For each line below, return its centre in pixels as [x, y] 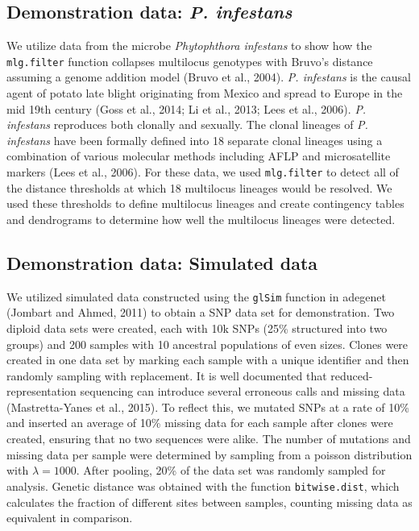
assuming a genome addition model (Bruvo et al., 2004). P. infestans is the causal [209, 77]
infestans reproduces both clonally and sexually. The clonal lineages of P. [187, 124]
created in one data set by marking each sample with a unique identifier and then [208, 360]
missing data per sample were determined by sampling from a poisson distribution [209, 454]
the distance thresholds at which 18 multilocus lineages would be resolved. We [199, 187]
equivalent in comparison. [70, 518]
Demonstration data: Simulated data [162, 262]
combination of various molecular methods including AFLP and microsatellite [199, 156]
